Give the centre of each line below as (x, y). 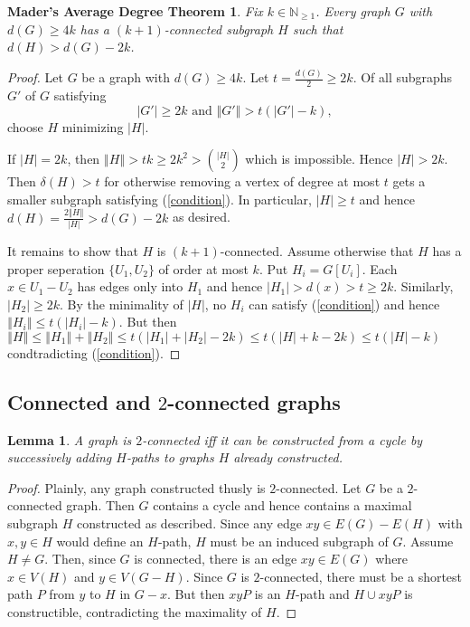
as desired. (201, 217)
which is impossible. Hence (319, 159)
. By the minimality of (122, 304)
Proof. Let (35, 77)
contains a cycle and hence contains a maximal (282, 505)
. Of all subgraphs (403, 77)
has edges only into (130, 286)
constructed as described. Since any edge (189, 523)
